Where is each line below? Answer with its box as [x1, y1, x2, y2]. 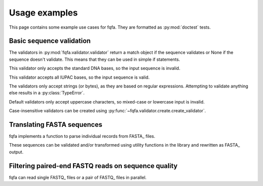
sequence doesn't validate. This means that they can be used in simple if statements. [9, 56, 180, 62]
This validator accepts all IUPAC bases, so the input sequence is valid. [9, 74, 150, 80]
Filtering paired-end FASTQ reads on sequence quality [9, 162, 178, 170]
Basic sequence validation [9, 37, 91, 45]
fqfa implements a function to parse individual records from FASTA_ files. [9, 134, 155, 139]
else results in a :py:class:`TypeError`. [9, 90, 85, 96]
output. [9, 149, 24, 155]
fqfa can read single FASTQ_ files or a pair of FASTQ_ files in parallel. [9, 174, 147, 180]
